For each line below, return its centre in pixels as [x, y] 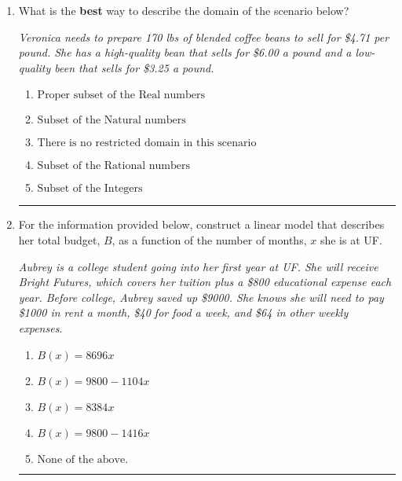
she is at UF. [351, 239]
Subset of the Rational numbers [113, 166]
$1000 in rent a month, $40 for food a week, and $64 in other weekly [183, 312]
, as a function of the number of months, [209, 239]
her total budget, [59, 239]
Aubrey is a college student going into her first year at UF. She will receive [198, 266]
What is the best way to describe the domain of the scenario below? [184, 10]
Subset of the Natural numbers [111, 121]
